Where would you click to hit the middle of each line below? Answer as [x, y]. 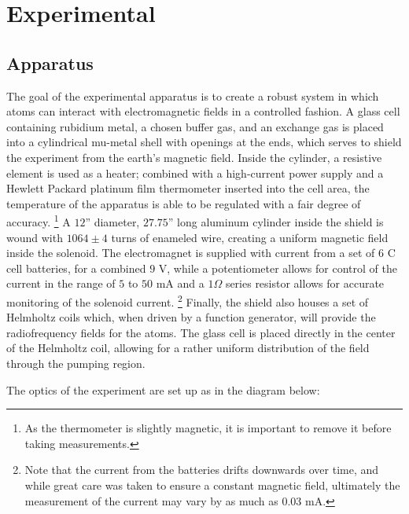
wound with [35, 237]
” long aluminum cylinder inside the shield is [276, 221]
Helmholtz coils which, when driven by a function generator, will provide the [191, 317]
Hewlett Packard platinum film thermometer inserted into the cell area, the [188, 188]
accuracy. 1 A [39, 220]
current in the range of [61, 283]
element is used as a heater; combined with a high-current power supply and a [195, 173]
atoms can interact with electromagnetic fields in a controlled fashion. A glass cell [203, 111]
